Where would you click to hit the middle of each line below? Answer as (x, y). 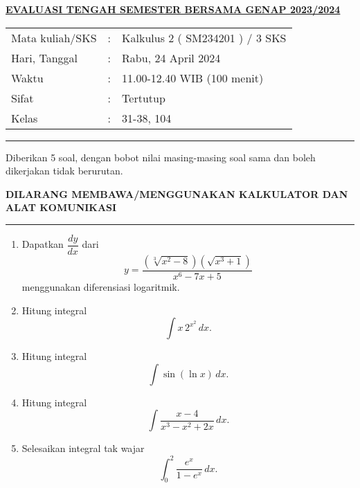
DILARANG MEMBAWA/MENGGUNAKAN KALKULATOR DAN (177, 193)
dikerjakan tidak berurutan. (64, 171)
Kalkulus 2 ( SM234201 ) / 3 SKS (204, 37)
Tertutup (144, 98)
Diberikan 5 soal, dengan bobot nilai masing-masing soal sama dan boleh (161, 157)
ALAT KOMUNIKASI (61, 207)
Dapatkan (43, 244)
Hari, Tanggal (45, 57)
